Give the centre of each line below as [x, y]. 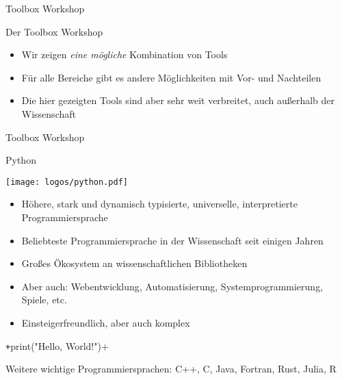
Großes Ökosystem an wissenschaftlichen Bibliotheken [134, 263]
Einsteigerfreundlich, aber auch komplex [106, 322]
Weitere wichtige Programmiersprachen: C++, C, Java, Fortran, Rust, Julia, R [171, 369]
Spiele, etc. [44, 300]
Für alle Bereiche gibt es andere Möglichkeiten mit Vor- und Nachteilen [171, 77]
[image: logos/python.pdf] [67, 182]
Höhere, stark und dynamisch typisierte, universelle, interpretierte [159, 204]
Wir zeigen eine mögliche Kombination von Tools [124, 54]
